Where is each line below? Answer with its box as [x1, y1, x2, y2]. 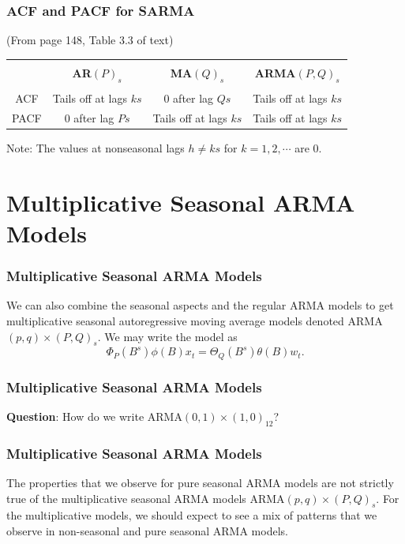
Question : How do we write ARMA [6, 408, 182, 425]
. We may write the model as [97, 328, 238, 344]
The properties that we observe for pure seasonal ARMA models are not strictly [6, 475, 394, 491]
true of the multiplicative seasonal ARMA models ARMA [6, 490, 285, 506]
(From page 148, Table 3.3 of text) [6, 32, 174, 48]
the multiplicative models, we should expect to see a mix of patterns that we [6, 507, 377, 523]
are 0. [294, 140, 322, 156]
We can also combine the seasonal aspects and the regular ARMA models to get [6, 297, 394, 313]
